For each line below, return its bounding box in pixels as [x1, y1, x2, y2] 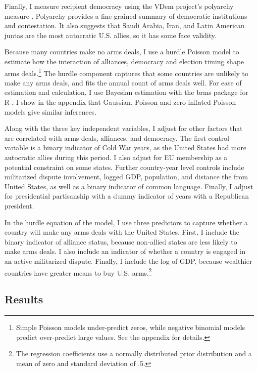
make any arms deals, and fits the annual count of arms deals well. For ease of [4, 77, 242, 87]
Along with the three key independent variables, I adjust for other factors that [4, 123, 243, 133]
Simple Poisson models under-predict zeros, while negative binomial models [16, 322, 245, 332]
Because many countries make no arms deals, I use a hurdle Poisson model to [4, 46, 239, 57]
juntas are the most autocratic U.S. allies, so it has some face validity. [4, 30, 216, 40]
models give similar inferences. [4, 106, 97, 117]
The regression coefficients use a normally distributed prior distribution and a [16, 348, 252, 359]
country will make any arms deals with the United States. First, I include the [4, 227, 239, 237]
